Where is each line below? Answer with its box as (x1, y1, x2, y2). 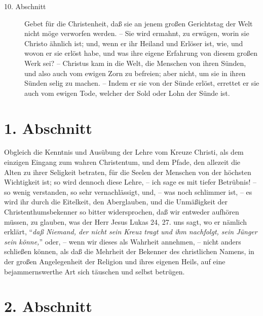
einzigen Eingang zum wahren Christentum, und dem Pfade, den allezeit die (4, 157, 241, 167)
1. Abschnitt (4, 117, 92, 138)
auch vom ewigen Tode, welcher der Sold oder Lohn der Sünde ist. (24, 87, 230, 98)
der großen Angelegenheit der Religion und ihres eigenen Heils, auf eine (4, 256, 226, 266)
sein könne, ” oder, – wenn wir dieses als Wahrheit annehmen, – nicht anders (4, 236, 241, 247)
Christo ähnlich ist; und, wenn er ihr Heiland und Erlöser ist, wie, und (24, 38, 243, 48)
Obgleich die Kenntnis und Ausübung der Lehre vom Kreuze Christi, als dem (4, 147, 244, 157)
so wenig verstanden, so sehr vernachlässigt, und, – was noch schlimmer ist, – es (4, 186, 252, 197)
